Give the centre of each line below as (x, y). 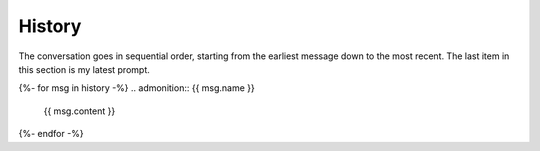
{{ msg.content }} (79, 111)
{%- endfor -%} (51, 134)
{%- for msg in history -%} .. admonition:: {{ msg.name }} (136, 88)
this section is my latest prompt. (84, 69)
